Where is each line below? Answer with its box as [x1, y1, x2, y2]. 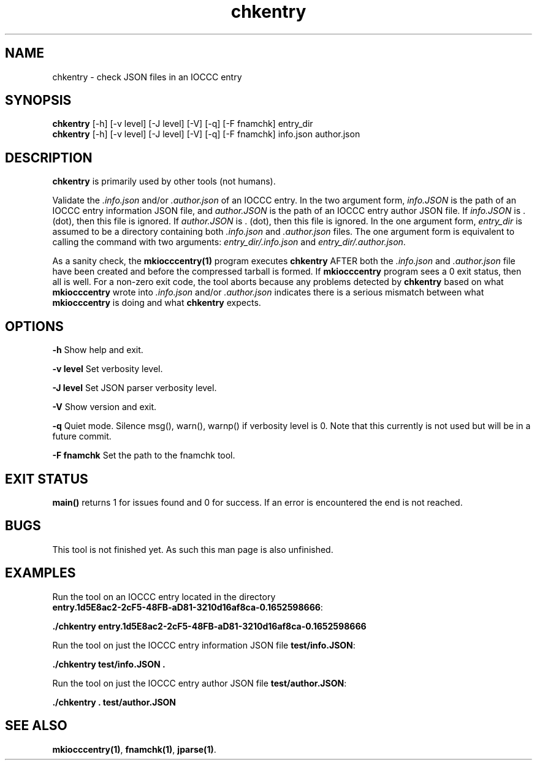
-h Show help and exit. [52, 344, 143, 356]
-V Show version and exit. [52, 402, 157, 413]
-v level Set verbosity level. [52, 363, 163, 375]
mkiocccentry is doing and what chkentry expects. [52, 297, 261, 308]
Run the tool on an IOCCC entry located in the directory [52, 591, 276, 602]
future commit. [52, 431, 112, 442]
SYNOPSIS [5, 93, 72, 108]
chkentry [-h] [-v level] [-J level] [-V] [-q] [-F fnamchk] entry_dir [52, 118, 313, 129]
